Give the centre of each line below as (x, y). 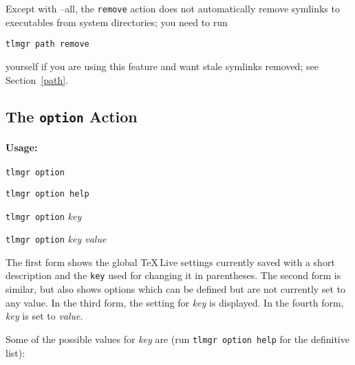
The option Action (72, 117)
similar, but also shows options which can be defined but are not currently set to (176, 289)
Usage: (22, 147)
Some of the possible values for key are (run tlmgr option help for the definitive (177, 339)
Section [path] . (37, 79)
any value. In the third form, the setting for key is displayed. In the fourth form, (175, 302)
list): (15, 352)
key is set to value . (44, 316)
